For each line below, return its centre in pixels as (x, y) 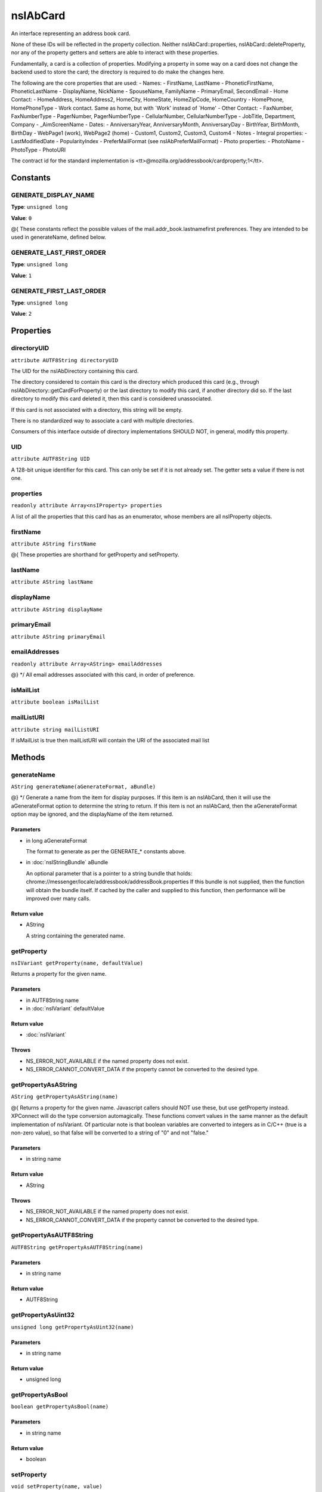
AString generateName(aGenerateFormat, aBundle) (83, 787)
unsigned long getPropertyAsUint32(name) (72, 1327)
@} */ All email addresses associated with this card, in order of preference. (103, 675)
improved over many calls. (58, 898)
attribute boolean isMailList (55, 702)
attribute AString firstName (54, 544)
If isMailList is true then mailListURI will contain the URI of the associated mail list (110, 740)
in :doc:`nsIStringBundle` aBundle (67, 862)
